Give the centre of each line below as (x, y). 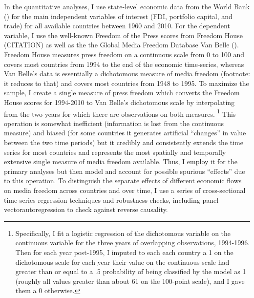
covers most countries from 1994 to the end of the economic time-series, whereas (124, 64)
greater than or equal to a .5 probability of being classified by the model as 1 (131, 271)
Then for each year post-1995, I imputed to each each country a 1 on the (124, 252)
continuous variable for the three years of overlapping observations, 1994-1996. (133, 243)
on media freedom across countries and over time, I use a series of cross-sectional (125, 190)
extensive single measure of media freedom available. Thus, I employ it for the (121, 161)
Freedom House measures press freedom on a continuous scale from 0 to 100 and (124, 54)
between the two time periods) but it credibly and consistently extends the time (124, 142)
